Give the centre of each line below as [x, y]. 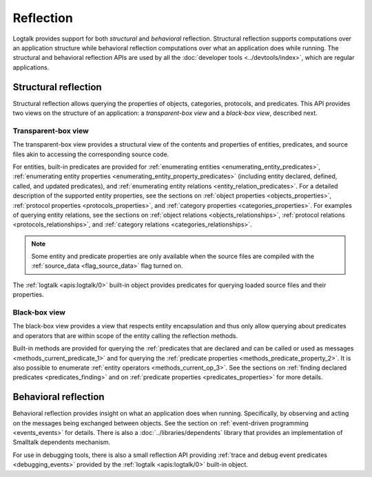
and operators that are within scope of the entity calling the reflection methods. [125, 336]
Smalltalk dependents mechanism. [62, 442]
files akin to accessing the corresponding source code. [91, 154]
